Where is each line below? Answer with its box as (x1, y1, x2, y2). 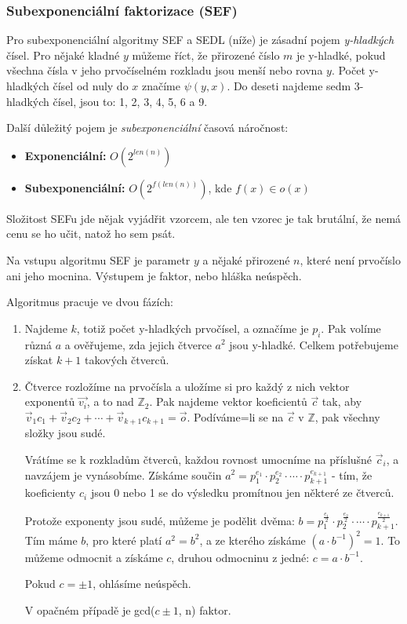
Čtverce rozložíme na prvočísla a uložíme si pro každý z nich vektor (24, 378, 350, 394)
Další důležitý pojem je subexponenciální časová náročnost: (6, 119, 289, 136)
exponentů (24, 393, 75, 410)
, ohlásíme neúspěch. (93, 575, 191, 592)
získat (24, 352, 53, 368)
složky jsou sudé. (24, 425, 106, 441)
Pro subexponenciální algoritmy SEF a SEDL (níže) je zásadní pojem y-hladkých (6, 31, 394, 48)
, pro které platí (85, 531, 162, 548)
